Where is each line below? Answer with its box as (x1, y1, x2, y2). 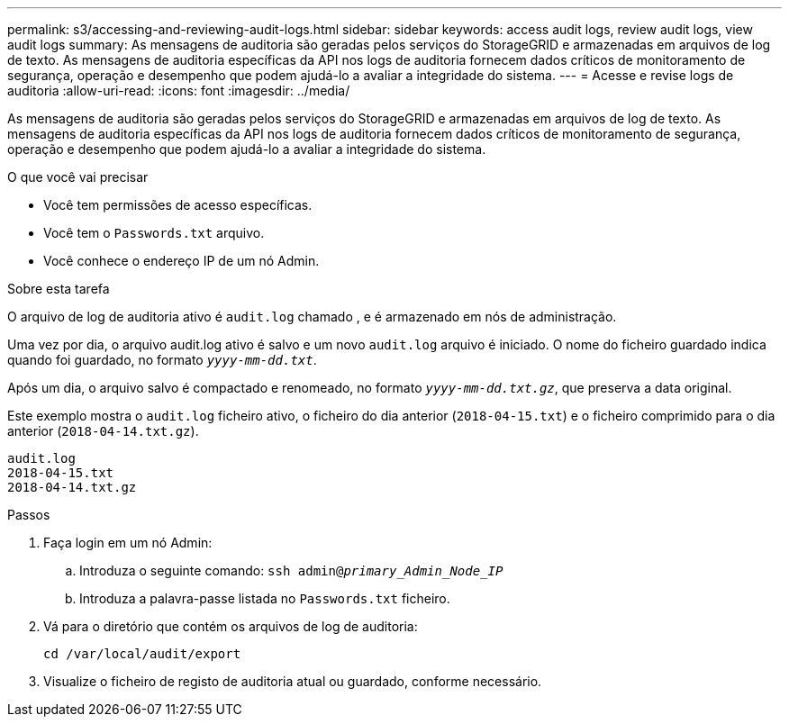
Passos (7, 507, 50, 522)
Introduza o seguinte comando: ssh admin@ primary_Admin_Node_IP (79, 563, 503, 578)
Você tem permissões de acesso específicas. (43, 197, 313, 213)
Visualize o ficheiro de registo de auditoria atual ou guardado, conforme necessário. (43, 674, 542, 689)
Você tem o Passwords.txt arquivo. (43, 225, 265, 240)
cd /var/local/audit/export (43, 647, 241, 661)
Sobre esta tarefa (7, 281, 110, 296)
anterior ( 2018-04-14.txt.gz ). (7, 423, 199, 439)
